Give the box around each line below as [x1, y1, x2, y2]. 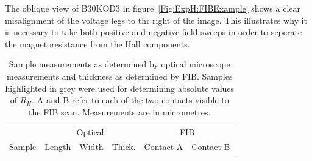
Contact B [191, 140, 230, 153]
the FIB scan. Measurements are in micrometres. [29, 105, 211, 118]
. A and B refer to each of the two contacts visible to [32, 94, 229, 106]
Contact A [144, 140, 183, 153]
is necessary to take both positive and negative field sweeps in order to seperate [5, 26, 302, 38]
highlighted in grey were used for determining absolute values [5, 81, 235, 94]
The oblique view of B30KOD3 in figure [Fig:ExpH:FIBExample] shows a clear [5, 2, 301, 14]
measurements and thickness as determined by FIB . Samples [7, 69, 233, 82]
